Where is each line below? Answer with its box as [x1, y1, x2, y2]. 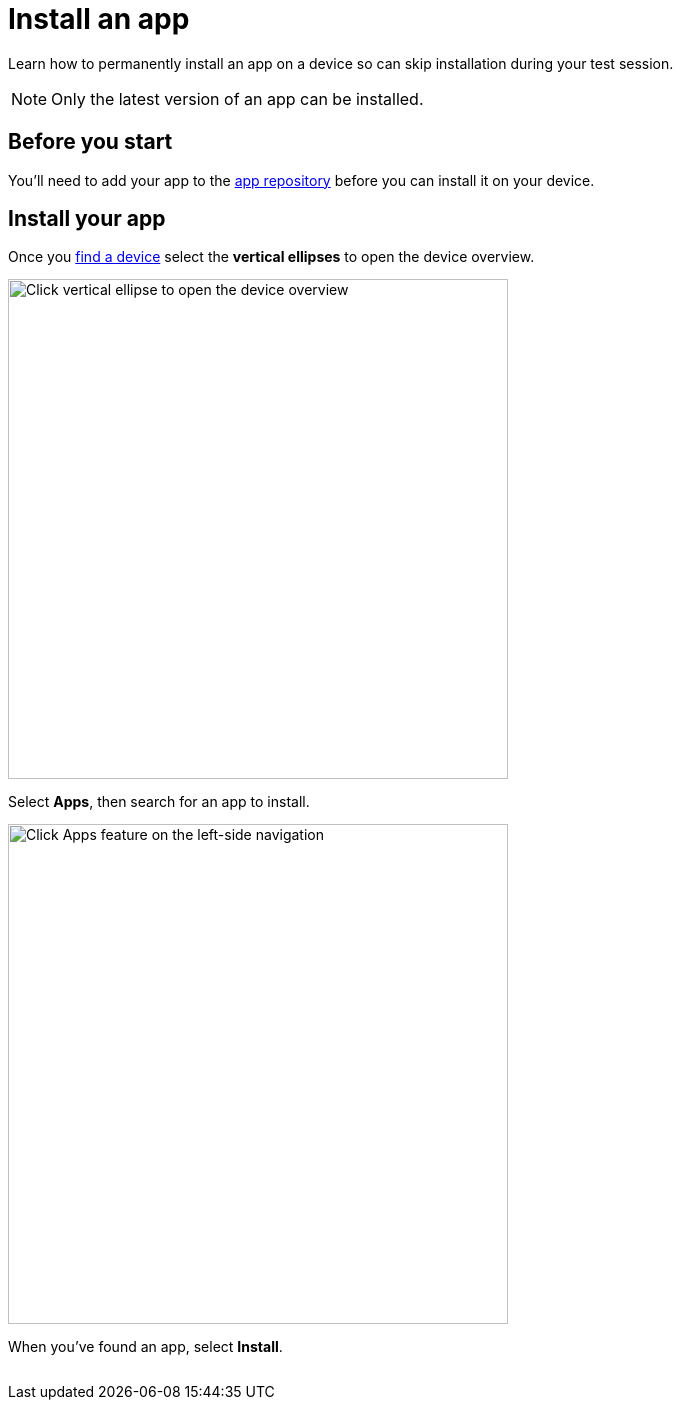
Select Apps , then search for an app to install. [8, 793, 310, 811]
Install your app [8, 206, 166, 232]
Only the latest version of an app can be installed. [51, 88, 424, 109]
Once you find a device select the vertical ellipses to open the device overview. [8, 248, 535, 266]
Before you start [8, 129, 173, 155]
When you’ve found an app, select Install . [8, 1338, 283, 1356]
